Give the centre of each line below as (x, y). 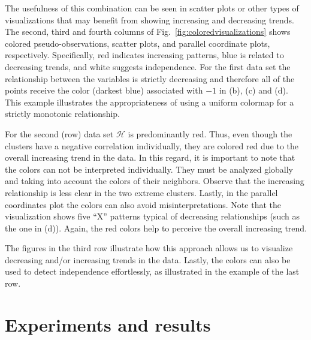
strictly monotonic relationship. (62, 114)
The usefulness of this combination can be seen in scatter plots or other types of (152, 8)
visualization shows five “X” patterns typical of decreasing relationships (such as (152, 216)
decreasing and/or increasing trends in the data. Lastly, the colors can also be (148, 259)
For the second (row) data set (59, 133)
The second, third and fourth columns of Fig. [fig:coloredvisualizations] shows (148, 31)
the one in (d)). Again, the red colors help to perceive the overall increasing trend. (156, 228)
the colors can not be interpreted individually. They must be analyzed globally (149, 169)
